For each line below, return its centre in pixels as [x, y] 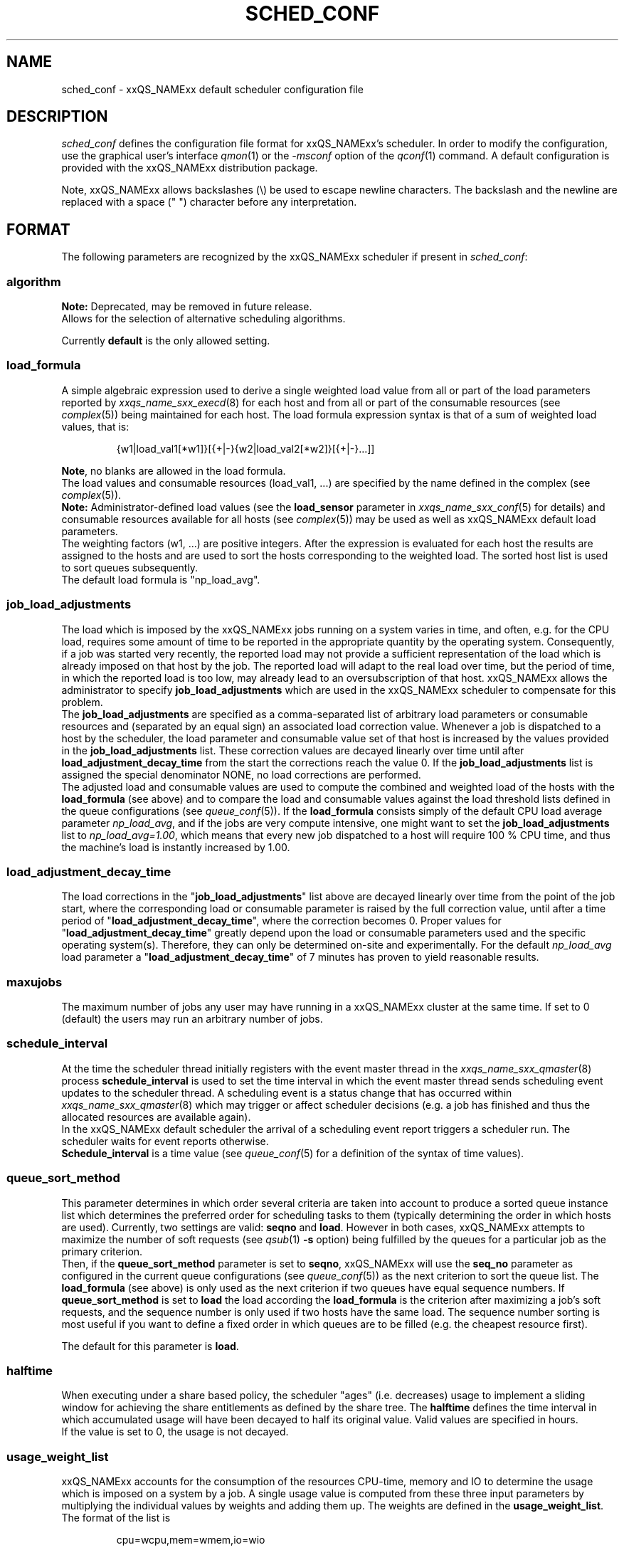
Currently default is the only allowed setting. [166, 341]
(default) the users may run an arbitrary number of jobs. [192, 1019]
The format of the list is [116, 1518]
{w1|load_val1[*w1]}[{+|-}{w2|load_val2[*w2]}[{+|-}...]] [245, 448]
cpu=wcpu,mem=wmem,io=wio [191, 1540]
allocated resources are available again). [156, 1117]
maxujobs [35, 982]
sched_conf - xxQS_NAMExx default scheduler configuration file [212, 89]
